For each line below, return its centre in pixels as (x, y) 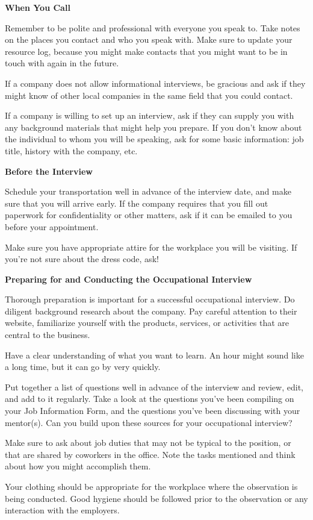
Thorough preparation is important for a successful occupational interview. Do (150, 299)
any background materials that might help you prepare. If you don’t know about (153, 127)
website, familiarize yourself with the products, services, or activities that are (147, 323)
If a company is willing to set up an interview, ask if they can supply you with (150, 115)
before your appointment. (52, 226)
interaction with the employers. (62, 510)
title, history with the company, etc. (71, 150)
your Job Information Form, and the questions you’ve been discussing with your (153, 411)
